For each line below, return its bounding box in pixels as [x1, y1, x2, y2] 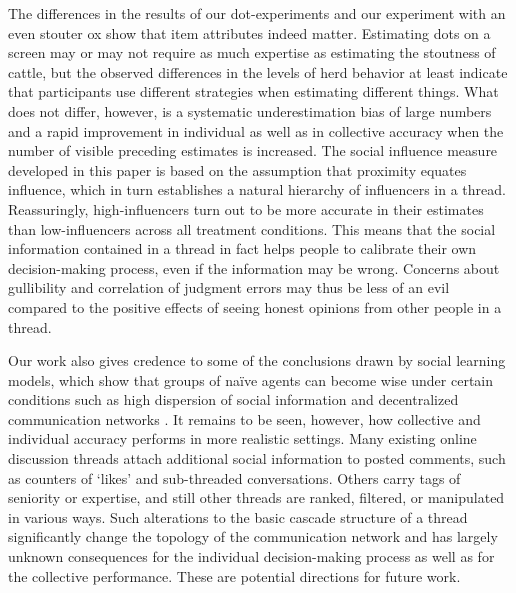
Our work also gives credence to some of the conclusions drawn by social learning [8, 350, 506, 371]
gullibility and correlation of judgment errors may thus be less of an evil [8, 277, 450, 298]
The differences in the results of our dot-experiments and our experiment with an [8, 3, 506, 23]
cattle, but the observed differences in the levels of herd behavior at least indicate [8, 61, 508, 82]
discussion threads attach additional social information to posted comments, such [8, 448, 506, 469]
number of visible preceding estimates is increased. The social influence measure [8, 140, 498, 161]
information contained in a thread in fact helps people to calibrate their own [8, 238, 477, 259]
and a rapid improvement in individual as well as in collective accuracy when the [8, 120, 504, 141]
